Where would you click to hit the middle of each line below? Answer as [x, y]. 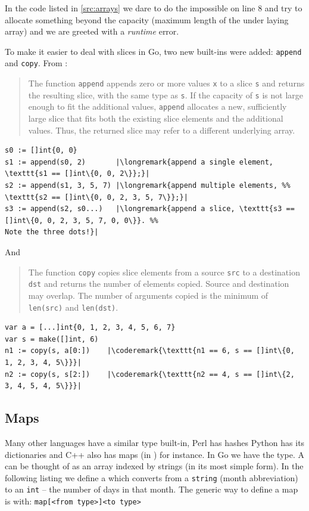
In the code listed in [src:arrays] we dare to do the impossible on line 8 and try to [154, 8]
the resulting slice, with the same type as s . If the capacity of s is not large [166, 95]
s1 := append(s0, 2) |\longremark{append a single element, [139, 162]
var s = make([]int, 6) [52, 339]
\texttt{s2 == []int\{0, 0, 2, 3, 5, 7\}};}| [96, 197]
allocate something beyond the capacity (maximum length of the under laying [147, 19]
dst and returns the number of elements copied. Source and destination [159, 284]
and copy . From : [36, 63]
